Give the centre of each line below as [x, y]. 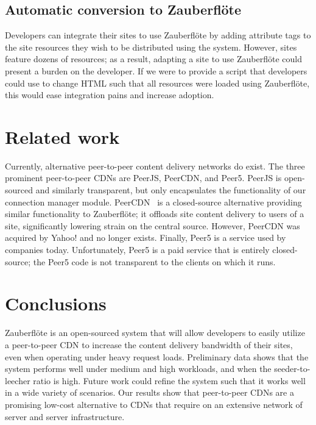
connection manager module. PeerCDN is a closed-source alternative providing [153, 202]
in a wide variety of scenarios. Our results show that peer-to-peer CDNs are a [149, 392]
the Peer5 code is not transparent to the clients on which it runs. [154, 261]
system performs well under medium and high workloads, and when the [138, 369]
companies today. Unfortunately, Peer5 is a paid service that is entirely [137, 250]
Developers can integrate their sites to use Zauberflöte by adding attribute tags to [158, 35]
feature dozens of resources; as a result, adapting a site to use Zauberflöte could [153, 59]
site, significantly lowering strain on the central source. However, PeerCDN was [153, 225]
